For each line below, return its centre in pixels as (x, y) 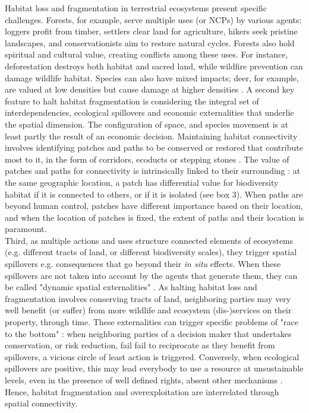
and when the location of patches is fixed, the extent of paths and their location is (154, 217)
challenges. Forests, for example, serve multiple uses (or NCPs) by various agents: (153, 19)
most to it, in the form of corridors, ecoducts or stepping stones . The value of (147, 159)
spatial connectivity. (41, 403)
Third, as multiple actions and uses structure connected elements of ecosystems (149, 240)
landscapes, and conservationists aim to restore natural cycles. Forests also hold (150, 42)
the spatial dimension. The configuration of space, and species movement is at (147, 124)
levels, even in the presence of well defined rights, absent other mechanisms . (144, 380)
